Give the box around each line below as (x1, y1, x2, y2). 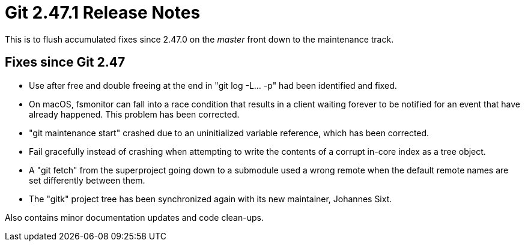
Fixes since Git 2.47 (5, 55, 126, 70)
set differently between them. (29, 175, 145, 185)
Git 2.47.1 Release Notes (5, 2, 201, 23)
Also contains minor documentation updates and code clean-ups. (5, 212, 264, 223)
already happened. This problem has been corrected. (29, 109, 240, 119)
